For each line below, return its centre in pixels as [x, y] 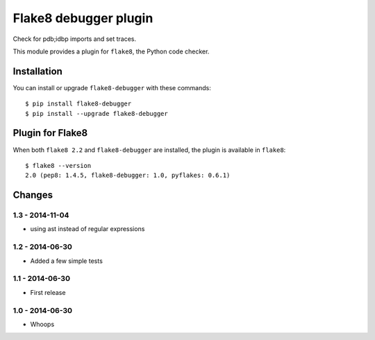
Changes [33, 195]
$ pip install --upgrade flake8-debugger [97, 113]
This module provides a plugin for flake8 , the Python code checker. [111, 51]
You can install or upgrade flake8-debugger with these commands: [112, 87]
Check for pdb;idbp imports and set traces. [75, 39]
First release [48, 292]
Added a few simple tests [67, 261]
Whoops [42, 324]
